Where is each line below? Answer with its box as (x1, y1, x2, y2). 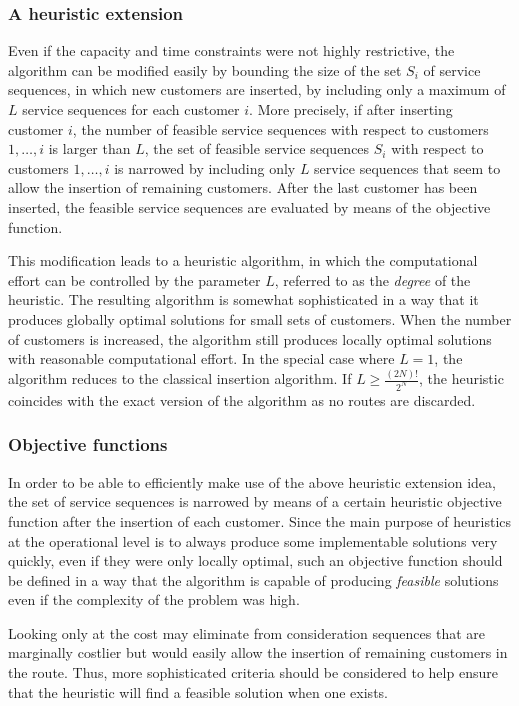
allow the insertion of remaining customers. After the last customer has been (8, 177, 478, 198)
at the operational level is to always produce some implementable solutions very (8, 530, 498, 551)
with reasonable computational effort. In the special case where (8, 348, 395, 369)
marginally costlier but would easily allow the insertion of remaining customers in (8, 642, 508, 663)
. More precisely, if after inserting (249, 99, 453, 119)
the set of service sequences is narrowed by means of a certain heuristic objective (8, 491, 502, 512)
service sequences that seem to (314, 157, 501, 178)
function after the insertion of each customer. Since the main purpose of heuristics (8, 510, 512, 531)
